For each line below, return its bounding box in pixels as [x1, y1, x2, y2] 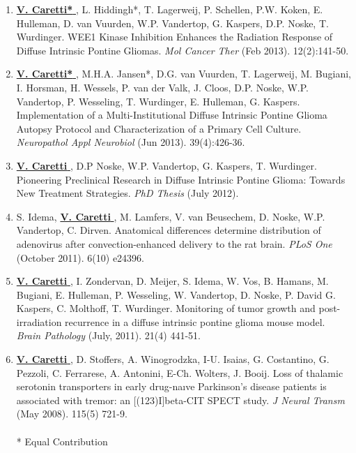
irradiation [16, 314, 62, 329]
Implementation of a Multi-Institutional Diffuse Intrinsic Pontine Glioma [16, 107, 327, 122]
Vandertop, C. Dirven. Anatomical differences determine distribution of [16, 223, 321, 237]
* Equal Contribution [16, 433, 108, 448]
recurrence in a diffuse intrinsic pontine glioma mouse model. [65, 314, 325, 329]
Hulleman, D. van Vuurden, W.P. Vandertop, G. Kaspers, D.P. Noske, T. [16, 15, 329, 30]
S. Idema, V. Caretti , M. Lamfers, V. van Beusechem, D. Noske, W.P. [16, 209, 325, 223]
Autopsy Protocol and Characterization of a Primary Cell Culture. [16, 121, 302, 135]
